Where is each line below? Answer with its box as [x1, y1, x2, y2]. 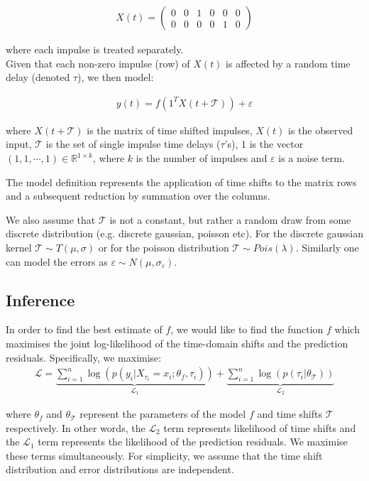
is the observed [288, 122, 353, 137]
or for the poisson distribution [98, 240, 229, 254]
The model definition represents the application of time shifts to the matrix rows [6, 174, 357, 189]
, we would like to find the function [170, 322, 324, 337]
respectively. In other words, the [6, 420, 145, 435]
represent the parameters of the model [79, 406, 246, 421]
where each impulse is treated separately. [6, 42, 184, 57]
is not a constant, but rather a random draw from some [109, 212, 351, 227]
